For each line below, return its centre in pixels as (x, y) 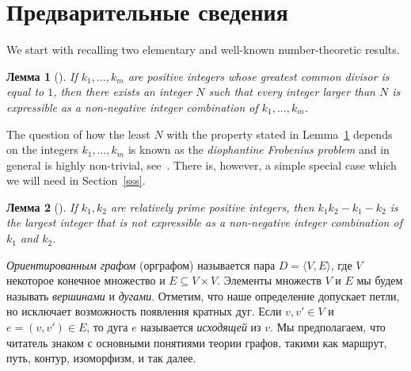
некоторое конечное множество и (86, 280)
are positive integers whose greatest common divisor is (259, 76)
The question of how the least (78, 134)
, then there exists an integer (123, 92)
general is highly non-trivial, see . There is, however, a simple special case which (202, 164)
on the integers (42, 149)
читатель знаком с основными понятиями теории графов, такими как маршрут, (197, 342)
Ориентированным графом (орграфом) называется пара (141, 264)
